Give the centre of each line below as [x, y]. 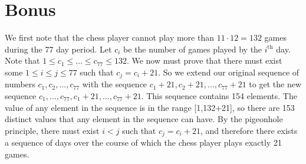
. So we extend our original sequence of [229, 72]
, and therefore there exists [249, 130]
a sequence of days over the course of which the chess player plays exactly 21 [143, 142]
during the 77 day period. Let [58, 49]
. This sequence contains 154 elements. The [219, 95]
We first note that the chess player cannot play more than [109, 37]
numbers [20, 84]
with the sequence [115, 84]
